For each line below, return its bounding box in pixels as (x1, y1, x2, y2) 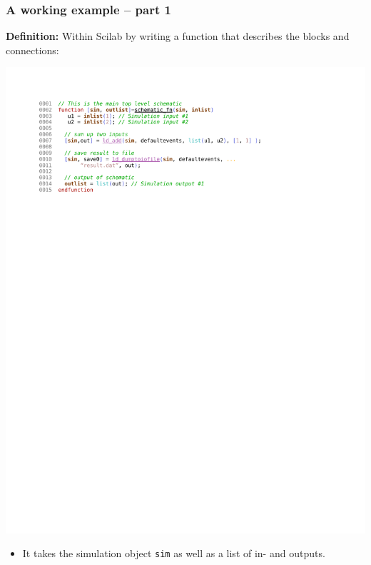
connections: (6, 42, 59, 57)
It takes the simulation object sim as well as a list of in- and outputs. (22, 546, 325, 561)
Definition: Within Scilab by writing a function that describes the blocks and (6, 29, 350, 44)
